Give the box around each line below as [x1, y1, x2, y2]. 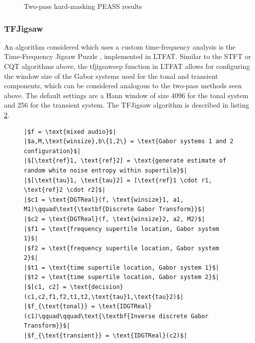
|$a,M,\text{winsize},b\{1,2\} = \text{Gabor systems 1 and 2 [24, 138, 234, 145]
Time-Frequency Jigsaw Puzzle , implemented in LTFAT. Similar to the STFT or [4, 51, 251, 61]
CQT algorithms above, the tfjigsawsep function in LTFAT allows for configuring [4, 61, 250, 71]
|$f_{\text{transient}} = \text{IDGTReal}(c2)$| [24, 332, 188, 340]
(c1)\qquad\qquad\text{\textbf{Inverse [24, 312, 155, 320]
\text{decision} [70, 284, 124, 291]
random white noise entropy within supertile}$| [24, 167, 188, 174]
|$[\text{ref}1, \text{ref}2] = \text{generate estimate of [24, 157, 227, 165]
